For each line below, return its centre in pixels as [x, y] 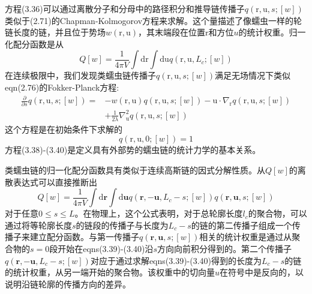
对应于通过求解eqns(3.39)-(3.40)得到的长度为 [176, 260]
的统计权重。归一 [272, 32]
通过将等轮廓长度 [38, 225]
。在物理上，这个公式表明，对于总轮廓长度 [159, 213]
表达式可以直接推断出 [55, 181]
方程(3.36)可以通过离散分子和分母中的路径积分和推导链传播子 [125, 8]
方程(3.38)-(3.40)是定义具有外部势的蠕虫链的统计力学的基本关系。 [133, 150]
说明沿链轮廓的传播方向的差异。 [68, 283]
